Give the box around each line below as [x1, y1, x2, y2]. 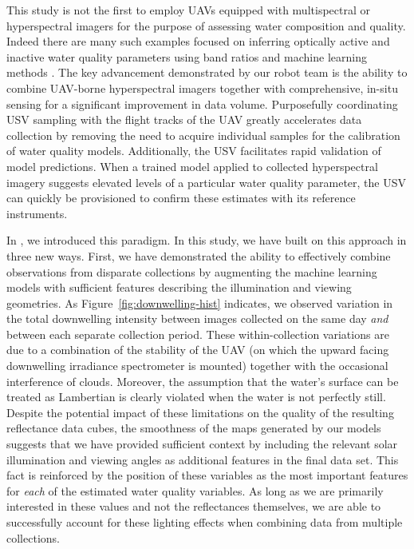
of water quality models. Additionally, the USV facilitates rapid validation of [6, 142, 381, 159]
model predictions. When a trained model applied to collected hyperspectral [6, 157, 378, 174]
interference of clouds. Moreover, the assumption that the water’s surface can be [6, 372, 399, 389]
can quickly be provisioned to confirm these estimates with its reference [6, 189, 356, 206]
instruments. [6, 205, 68, 221]
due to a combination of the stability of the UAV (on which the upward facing [6, 341, 389, 358]
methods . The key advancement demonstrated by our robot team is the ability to [6, 64, 408, 81]
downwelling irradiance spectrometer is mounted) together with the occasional [6, 357, 388, 374]
